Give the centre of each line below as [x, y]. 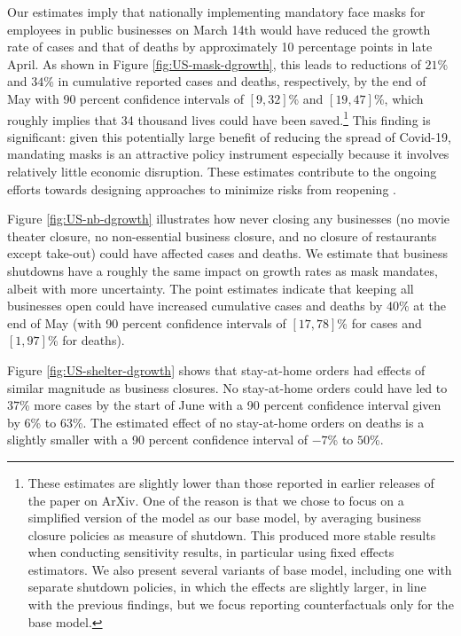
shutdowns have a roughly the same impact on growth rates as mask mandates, [223, 270]
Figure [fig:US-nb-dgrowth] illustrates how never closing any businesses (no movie [229, 219]
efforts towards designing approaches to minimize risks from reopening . [202, 188]
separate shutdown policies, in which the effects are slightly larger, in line [227, 587]
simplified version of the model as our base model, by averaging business [224, 518]
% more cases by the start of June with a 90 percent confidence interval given [230, 405]
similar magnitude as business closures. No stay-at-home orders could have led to [227, 387]
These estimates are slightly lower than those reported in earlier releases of [231, 482]
